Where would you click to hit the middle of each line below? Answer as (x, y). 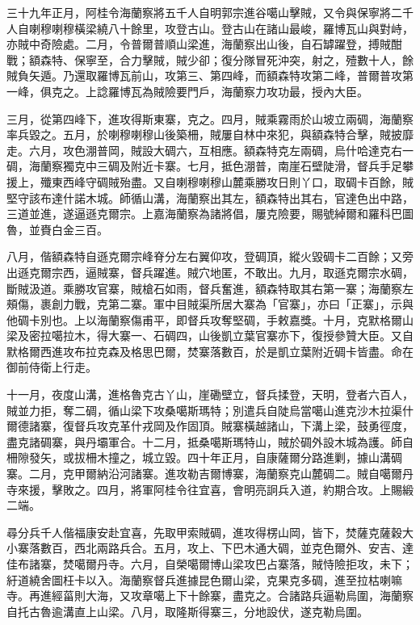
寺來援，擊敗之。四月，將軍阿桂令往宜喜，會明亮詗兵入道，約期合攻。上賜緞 (210, 489)
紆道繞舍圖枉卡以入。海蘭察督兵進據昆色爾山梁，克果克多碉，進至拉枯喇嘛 (204, 579)
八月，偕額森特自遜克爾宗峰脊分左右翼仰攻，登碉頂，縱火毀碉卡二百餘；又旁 (210, 256)
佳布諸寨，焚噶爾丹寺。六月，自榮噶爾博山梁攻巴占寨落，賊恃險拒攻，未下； (210, 564)
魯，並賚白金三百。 (57, 229)
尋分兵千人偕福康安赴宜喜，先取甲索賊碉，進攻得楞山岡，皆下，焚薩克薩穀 (204, 532)
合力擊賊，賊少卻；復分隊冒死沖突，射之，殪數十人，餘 (266, 59)
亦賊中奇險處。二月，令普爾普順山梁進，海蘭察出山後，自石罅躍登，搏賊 (199, 44)
